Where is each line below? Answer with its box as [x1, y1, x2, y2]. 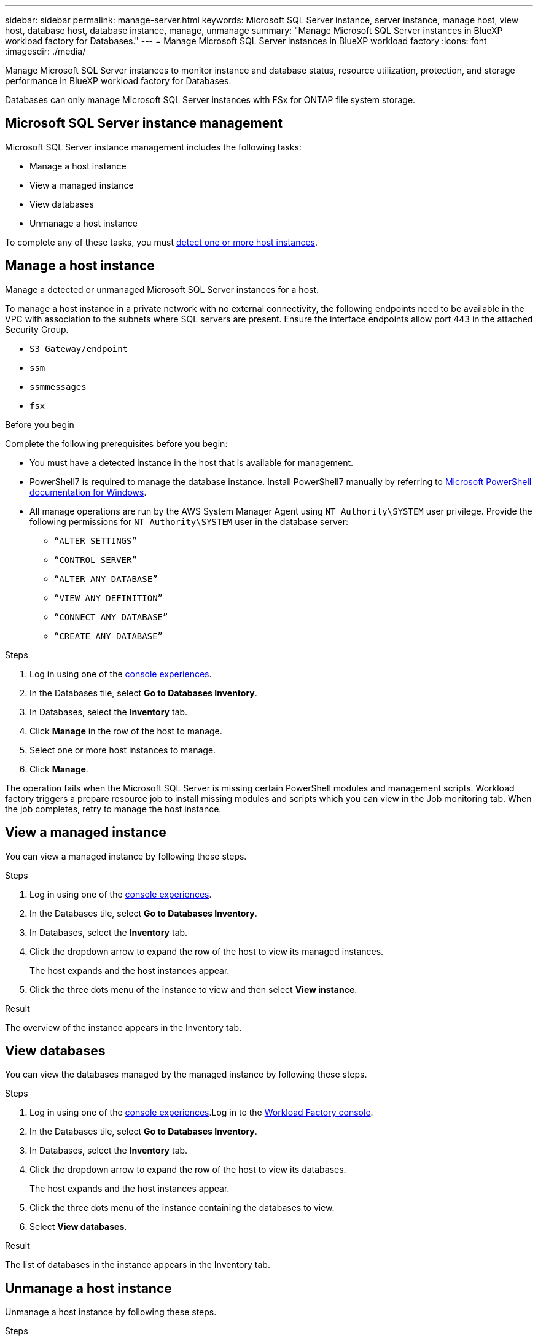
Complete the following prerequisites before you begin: [5, 438, 228, 449]
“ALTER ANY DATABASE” [54, 573, 158, 584]
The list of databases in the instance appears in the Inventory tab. [5, 1259, 270, 1270]
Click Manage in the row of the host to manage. [29, 725, 222, 736]
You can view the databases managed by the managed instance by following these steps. [5, 1069, 367, 1080]
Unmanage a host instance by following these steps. [5, 1307, 217, 1318]
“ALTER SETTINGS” [54, 535, 137, 546]
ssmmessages [29, 381, 87, 392]
